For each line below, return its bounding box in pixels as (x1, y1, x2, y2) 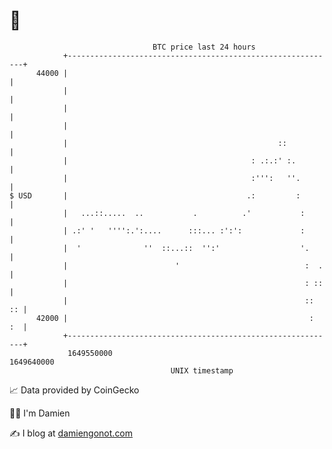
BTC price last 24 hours (152, 42, 256, 52)
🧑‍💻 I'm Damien (9, 407, 71, 419)
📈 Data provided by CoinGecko (9, 384, 140, 396)
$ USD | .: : (9, 190, 301, 201)
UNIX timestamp (170, 365, 234, 376)
